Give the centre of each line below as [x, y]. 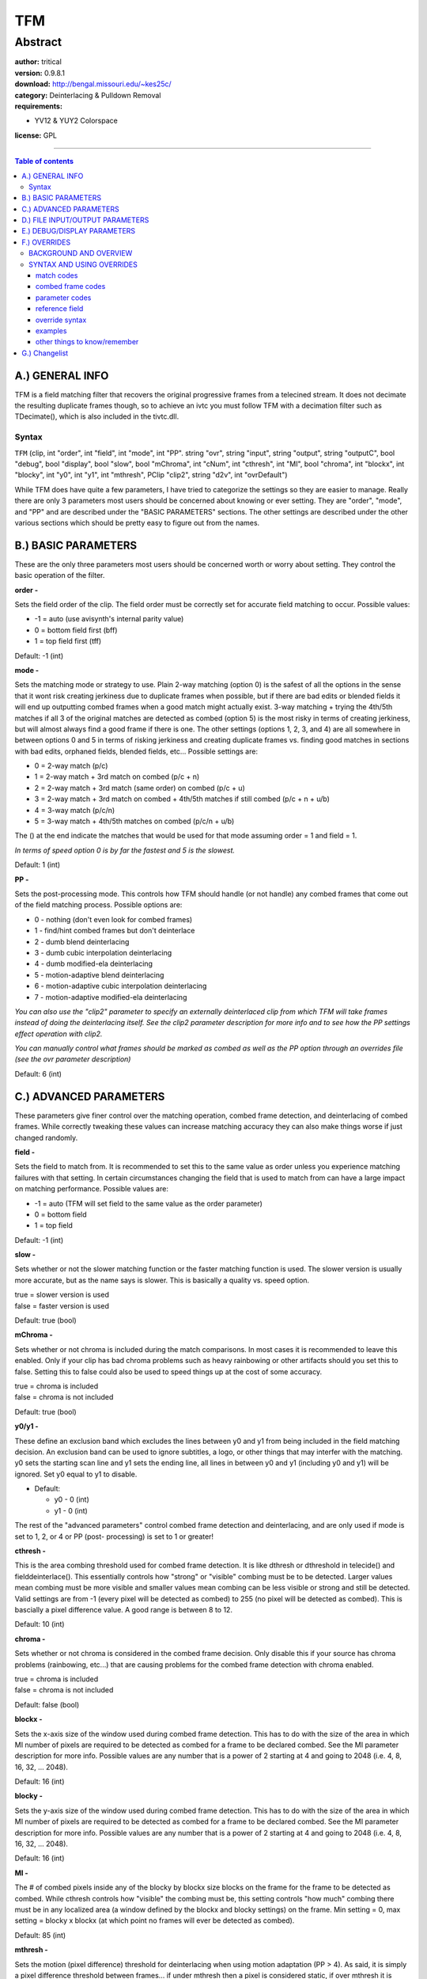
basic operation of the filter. [60, 575]
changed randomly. [46, 1138]
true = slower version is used [62, 1295]
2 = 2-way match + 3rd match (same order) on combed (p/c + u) [140, 788]
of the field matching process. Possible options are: [98, 905]
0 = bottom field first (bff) [76, 630]
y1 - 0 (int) [71, 1510]
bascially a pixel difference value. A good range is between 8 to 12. [124, 1610]
